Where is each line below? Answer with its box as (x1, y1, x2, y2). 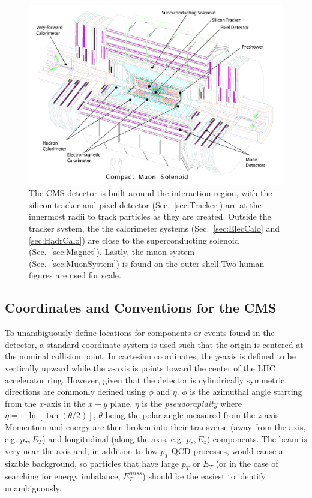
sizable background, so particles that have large (5, 457, 179, 470)
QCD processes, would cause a (171, 445, 283, 457)
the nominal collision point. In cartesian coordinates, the (5, 350, 213, 362)
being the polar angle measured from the (105, 409, 255, 421)
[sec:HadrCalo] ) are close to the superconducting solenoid (29, 233, 239, 246)
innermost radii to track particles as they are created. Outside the (29, 210, 271, 223)
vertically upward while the (5, 361, 105, 374)
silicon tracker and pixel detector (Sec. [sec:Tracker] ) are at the (29, 198, 262, 211)
